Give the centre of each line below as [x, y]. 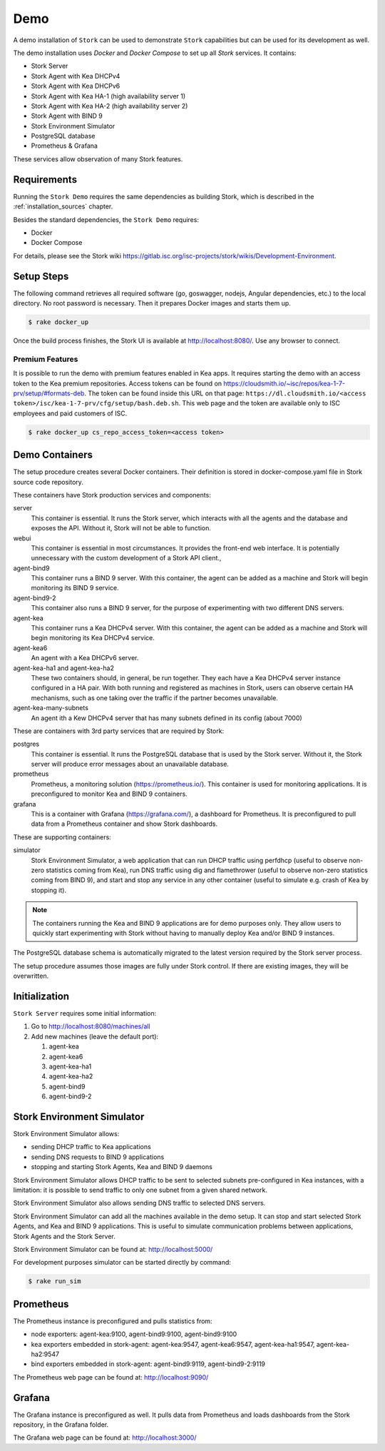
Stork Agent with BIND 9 [67, 116]
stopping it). [49, 890]
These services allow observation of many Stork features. [98, 159]
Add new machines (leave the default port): [95, 1036]
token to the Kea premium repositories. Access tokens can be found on [118, 383]
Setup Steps [41, 276]
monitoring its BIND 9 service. [75, 588]
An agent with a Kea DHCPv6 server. [85, 658]
